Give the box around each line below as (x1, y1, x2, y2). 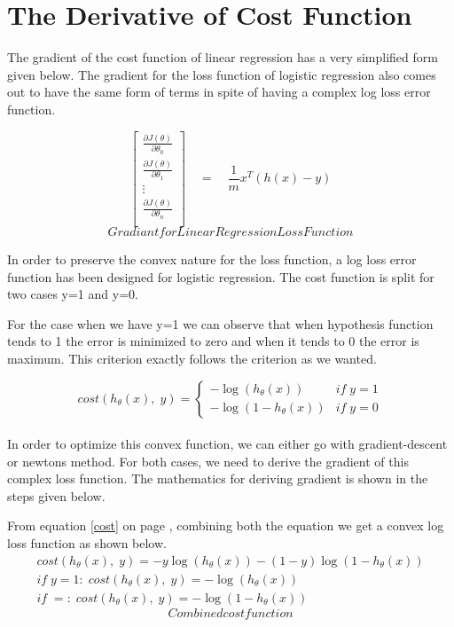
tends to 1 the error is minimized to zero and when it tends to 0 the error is (7, 332, 419, 350)
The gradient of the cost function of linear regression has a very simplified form (7, 48, 438, 67)
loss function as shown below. (7, 534, 167, 553)
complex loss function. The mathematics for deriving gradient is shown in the (7, 469, 428, 488)
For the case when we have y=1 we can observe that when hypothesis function (7, 314, 434, 333)
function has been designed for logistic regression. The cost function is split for (7, 267, 434, 286)
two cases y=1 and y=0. (7, 285, 138, 303)
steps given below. (7, 486, 106, 505)
